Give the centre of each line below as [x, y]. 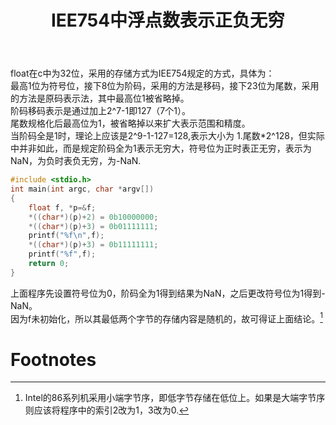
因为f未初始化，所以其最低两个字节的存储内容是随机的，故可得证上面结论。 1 [166, 318]
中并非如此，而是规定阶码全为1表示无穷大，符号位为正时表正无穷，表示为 [161, 148]
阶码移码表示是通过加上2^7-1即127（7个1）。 [100, 111]
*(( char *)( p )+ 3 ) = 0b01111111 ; [93, 226]
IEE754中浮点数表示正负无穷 [168, 20]
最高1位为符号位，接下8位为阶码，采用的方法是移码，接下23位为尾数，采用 [165, 86]
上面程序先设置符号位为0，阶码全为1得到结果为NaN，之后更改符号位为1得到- [168, 293]
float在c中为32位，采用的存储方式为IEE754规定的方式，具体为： [142, 73]
